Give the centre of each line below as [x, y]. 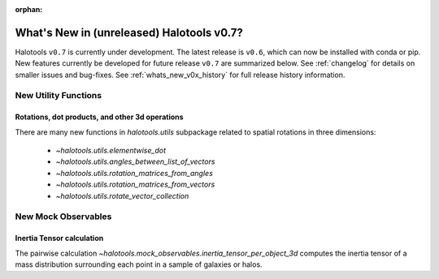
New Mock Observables [63, 217]
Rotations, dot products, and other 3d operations [99, 117]
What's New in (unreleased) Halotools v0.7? [129, 32]
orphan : [29, 9]
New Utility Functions [58, 96]
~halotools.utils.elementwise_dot [111, 151]
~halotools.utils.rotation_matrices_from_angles [134, 173]
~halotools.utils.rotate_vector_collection [122, 195]
